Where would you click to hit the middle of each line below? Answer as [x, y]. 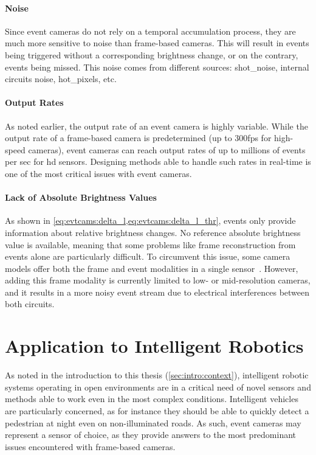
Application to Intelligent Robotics [154, 346]
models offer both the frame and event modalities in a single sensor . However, [152, 268]
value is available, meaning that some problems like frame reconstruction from [150, 244]
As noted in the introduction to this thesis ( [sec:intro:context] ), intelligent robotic [157, 375]
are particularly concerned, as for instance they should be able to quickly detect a [157, 410]
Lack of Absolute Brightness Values [81, 197]
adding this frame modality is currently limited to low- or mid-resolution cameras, [158, 280]
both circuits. [30, 304]
